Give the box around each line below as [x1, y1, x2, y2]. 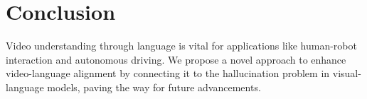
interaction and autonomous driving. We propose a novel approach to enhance [6, 52, 346, 66]
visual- [332, 66, 361, 81]
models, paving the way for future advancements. [47, 79, 261, 94]
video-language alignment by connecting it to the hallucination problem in [6, 66, 330, 81]
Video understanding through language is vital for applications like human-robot [6, 38, 357, 53]
